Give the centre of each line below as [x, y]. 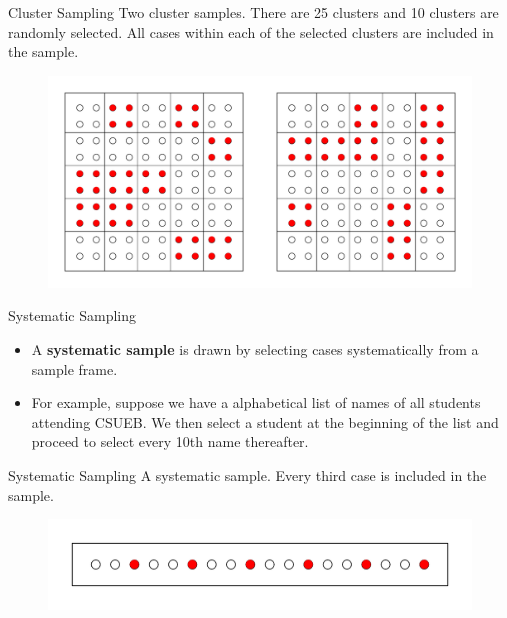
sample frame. [74, 368]
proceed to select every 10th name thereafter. [170, 441]
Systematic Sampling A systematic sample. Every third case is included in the [247, 474]
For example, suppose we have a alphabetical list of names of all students [256, 402]
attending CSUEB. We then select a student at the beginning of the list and [265, 421]
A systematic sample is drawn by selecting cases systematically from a [255, 348]
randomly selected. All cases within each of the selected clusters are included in [251, 31]
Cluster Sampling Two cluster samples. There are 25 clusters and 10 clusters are [253, 12]
